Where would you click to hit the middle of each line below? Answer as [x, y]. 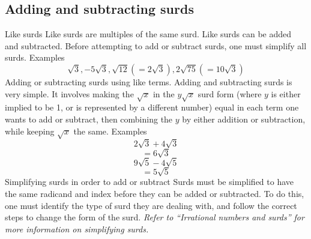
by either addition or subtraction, [244, 119]
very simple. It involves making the [69, 93]
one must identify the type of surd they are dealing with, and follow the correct [151, 205]
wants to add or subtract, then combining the [89, 119]
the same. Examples [110, 131]
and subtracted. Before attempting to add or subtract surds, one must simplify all [156, 45]
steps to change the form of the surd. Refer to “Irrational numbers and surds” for [155, 217]
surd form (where [230, 93]
